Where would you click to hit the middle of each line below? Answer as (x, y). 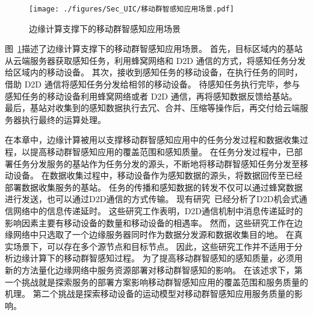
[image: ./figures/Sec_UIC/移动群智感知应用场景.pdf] (132, 9)
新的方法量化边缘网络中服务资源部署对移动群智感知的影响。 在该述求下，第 (154, 269)
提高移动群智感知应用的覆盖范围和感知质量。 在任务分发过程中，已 (162, 151)
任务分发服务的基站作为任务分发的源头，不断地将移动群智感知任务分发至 (156, 163)
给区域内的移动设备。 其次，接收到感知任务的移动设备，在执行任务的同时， (154, 72)
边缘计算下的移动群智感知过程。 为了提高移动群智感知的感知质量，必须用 (158, 258)
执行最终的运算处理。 (64, 119)
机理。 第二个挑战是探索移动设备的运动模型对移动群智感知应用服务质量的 (150, 294)
